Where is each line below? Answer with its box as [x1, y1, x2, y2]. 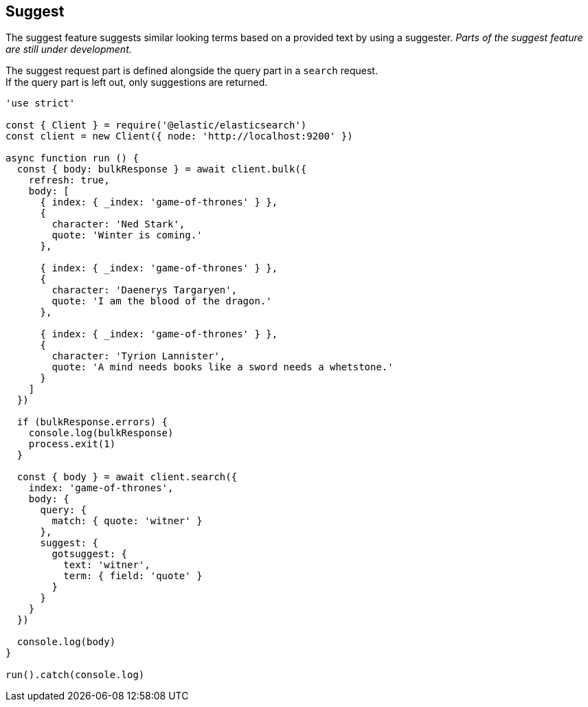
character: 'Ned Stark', [52, 218, 185, 230]
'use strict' [5, 98, 76, 109]
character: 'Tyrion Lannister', [52, 350, 226, 362]
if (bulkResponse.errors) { [16, 416, 168, 428]
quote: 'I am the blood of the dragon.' [52, 295, 272, 307]
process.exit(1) [28, 438, 116, 450]
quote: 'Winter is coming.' [52, 229, 203, 241]
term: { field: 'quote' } [63, 570, 203, 582]
